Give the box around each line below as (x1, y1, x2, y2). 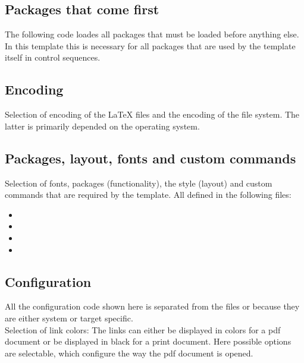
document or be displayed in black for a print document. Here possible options (5, 335, 292, 348)
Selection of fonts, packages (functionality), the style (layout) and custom (5, 176, 272, 189)
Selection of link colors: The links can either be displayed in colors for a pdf (5, 323, 281, 336)
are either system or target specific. (5, 311, 133, 324)
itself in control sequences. (5, 51, 101, 64)
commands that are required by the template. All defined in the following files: (5, 188, 292, 201)
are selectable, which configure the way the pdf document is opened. (5, 346, 253, 359)
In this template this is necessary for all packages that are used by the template (5, 39, 296, 52)
